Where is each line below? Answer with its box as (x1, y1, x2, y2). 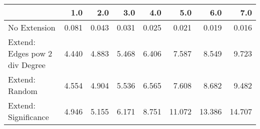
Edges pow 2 (8, 47, 52, 59)
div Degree (8, 59, 45, 70)
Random (8, 85, 37, 96)
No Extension (8, 21, 55, 33)
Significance (8, 111, 49, 122)
